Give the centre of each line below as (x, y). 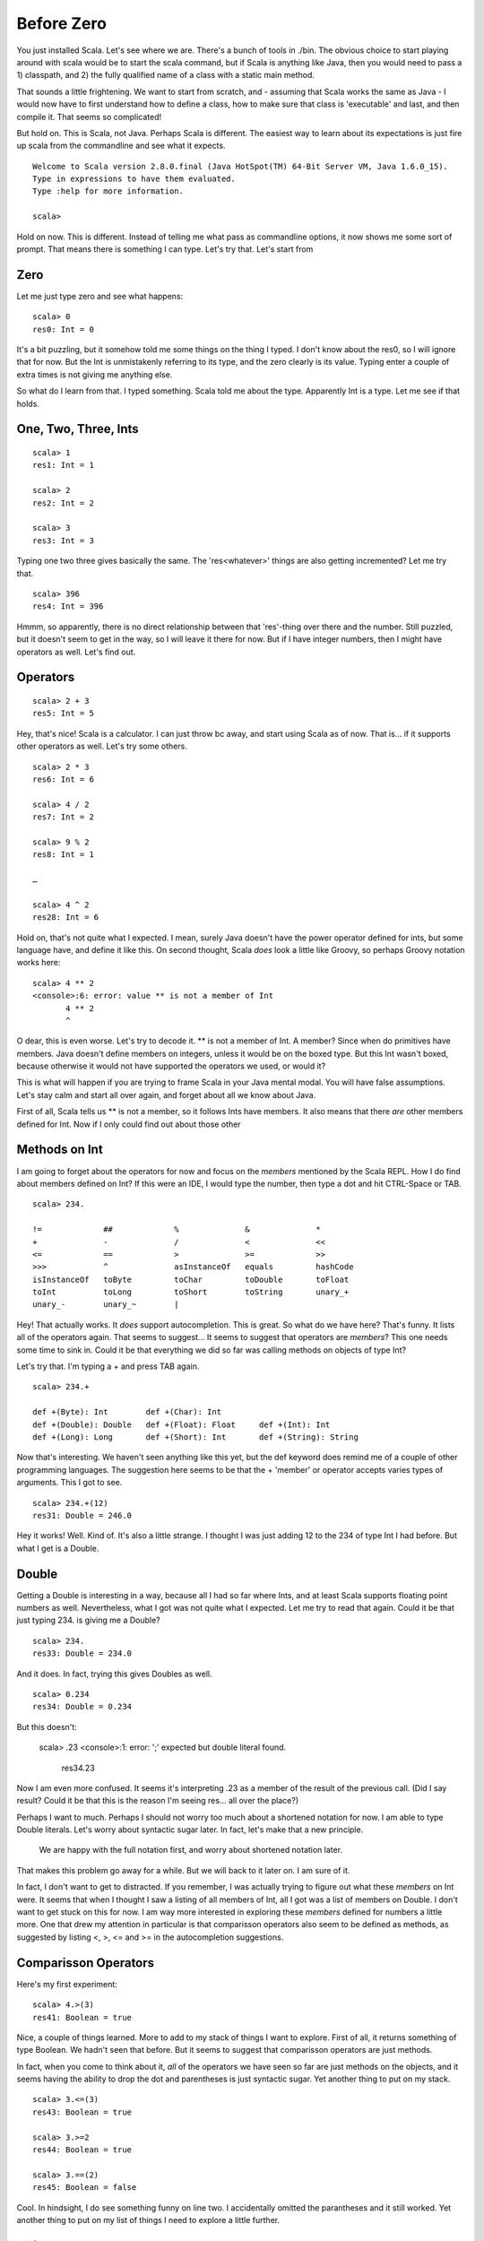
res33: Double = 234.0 (82, 1653)
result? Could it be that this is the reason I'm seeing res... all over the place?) (158, 1801)
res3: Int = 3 (63, 541)
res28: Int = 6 (66, 917)
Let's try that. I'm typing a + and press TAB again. (108, 1366)
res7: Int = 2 (63, 817)
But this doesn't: (47, 1726)
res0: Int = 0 (63, 329)
